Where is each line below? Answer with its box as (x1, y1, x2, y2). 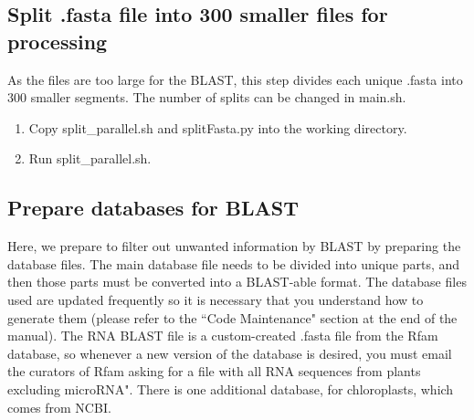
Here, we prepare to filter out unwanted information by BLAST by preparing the (7, 236, 461, 256)
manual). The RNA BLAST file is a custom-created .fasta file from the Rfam (7, 326, 438, 345)
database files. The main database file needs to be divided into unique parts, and (7, 254, 460, 273)
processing (7, 26, 108, 55)
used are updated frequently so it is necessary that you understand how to (7, 289, 424, 309)
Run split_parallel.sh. (28, 149, 152, 168)
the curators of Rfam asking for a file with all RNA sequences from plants (7, 362, 421, 381)
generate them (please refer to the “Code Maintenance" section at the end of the (7, 308, 458, 327)
